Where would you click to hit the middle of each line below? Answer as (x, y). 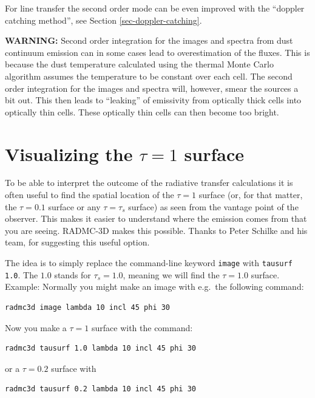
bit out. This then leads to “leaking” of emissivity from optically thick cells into (153, 100)
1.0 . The (22, 274)
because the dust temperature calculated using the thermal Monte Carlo (139, 64)
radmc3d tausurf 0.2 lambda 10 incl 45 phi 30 (100, 389)
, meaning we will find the (171, 274)
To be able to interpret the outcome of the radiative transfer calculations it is (149, 183)
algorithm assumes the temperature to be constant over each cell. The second (149, 76)
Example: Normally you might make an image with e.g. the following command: (154, 286)
